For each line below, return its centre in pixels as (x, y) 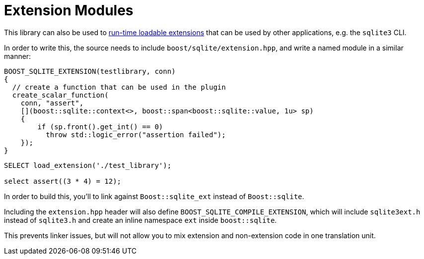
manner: (18, 56)
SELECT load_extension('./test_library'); (88, 165)
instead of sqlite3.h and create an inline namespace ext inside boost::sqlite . (141, 220)
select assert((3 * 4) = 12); (63, 181)
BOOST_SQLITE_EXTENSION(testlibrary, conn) (90, 71)
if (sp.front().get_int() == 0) (100, 127)
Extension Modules (69, 10)
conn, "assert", (52, 103)
